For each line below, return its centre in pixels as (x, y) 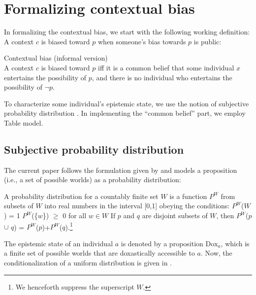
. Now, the (216, 253)
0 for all (75, 215)
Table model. (24, 122)
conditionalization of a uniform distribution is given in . (88, 263)
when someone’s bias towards (142, 41)
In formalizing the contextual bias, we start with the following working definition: (127, 32)
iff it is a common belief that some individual (166, 67)
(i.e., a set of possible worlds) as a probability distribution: (93, 180)
